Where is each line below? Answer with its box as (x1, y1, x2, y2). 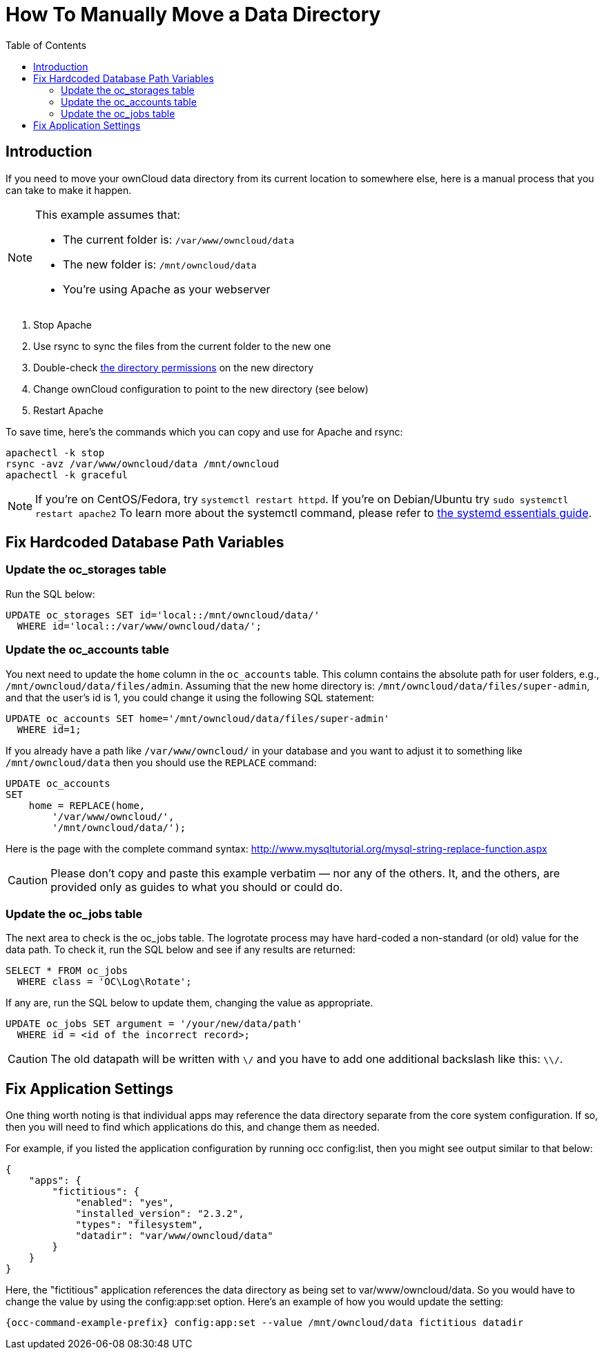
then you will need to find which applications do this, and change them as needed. (6, 1121, 380, 1133)
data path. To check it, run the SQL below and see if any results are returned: (6, 944, 355, 956)
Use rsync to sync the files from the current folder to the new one (33, 340, 331, 352)
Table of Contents (6, 39, 87, 51)
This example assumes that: (35, 207, 181, 222)
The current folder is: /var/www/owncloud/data (63, 232, 295, 246)
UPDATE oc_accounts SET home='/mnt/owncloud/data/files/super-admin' (6, 712, 390, 724)
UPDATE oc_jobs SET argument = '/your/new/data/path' (6, 1018, 302, 1030)
